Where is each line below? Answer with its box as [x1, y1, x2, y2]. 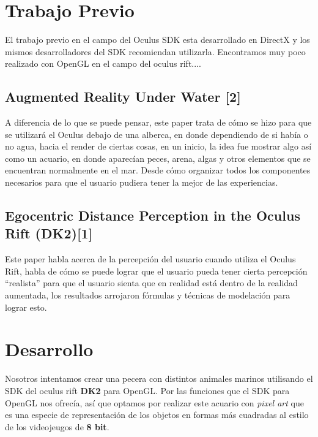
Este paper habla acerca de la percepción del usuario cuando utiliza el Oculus [5, 253, 296, 265]
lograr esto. [5, 300, 47, 313]
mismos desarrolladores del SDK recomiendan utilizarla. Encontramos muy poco [5, 45, 306, 58]
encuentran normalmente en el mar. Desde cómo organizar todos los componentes [5, 164, 311, 177]
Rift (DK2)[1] [5, 224, 93, 243]
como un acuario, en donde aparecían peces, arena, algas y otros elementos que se [5, 151, 311, 164]
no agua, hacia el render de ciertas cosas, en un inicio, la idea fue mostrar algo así [5, 140, 312, 153]
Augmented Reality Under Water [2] [5, 87, 241, 106]
